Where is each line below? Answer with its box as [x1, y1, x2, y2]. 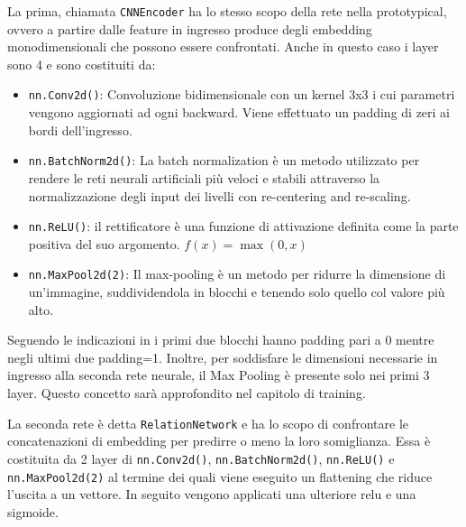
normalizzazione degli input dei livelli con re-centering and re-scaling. [28, 186, 411, 205]
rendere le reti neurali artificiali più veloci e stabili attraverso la [28, 168, 380, 187]
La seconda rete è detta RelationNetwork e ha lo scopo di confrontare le [7, 413, 408, 432]
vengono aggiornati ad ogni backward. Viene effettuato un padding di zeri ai [28, 103, 451, 122]
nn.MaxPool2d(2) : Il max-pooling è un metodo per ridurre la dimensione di [28, 264, 446, 283]
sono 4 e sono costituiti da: [7, 54, 156, 73]
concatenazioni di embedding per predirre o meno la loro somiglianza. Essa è [7, 431, 431, 450]
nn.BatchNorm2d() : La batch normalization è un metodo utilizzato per [28, 151, 420, 170]
